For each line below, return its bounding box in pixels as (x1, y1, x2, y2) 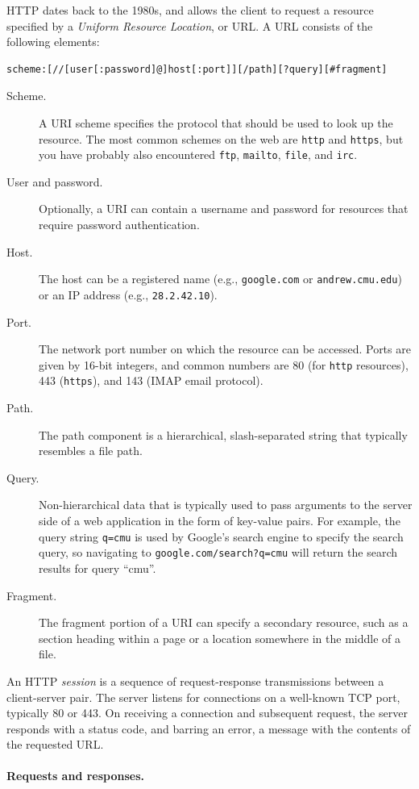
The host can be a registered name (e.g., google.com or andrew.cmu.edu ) (39, 270, 402, 287)
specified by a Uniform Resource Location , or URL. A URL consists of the (6, 17, 373, 34)
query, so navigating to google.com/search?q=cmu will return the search (39, 544, 397, 561)
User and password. (6, 173, 103, 190)
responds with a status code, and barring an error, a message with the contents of (6, 720, 411, 737)
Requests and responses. (6, 767, 145, 784)
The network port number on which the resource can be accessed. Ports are (39, 340, 411, 357)
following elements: (6, 33, 100, 50)
